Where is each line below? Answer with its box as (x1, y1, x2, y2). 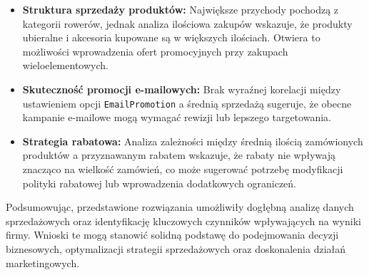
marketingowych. (6, 255, 80, 270)
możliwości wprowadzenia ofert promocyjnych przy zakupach (22, 43, 288, 58)
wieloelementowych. (22, 58, 108, 73)
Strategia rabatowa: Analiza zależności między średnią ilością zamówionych (22, 133, 363, 148)
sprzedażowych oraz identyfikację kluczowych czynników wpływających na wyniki (6, 213, 361, 228)
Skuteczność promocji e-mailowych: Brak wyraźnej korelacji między (22, 81, 341, 96)
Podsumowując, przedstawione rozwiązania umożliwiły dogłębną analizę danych (6, 199, 354, 214)
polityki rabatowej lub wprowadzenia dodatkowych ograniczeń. (22, 175, 297, 190)
